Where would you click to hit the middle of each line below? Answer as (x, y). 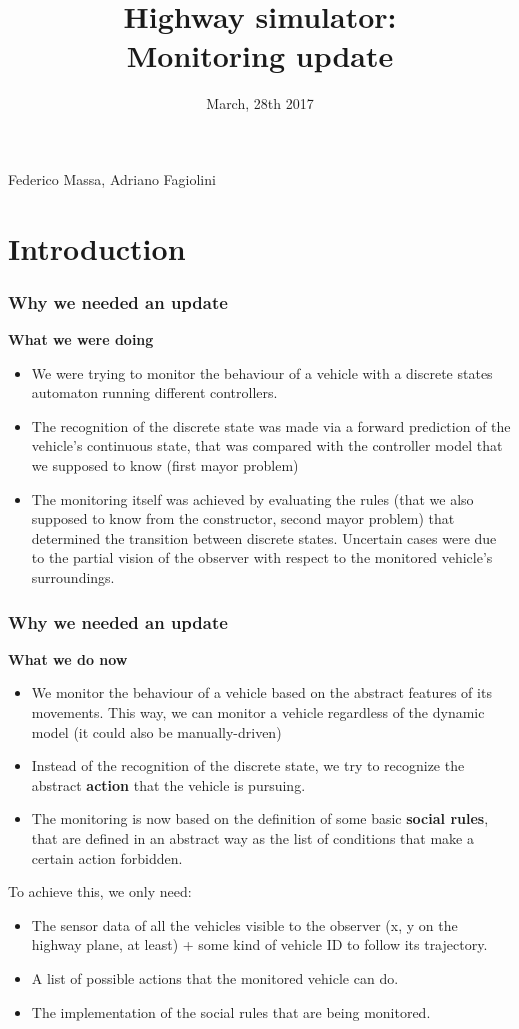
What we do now (68, 658)
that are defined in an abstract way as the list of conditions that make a (252, 838)
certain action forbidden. (107, 857)
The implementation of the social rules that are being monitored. (231, 1011)
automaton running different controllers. (154, 392)
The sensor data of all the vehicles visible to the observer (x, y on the (244, 924)
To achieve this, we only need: (100, 891)
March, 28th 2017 (260, 103)
